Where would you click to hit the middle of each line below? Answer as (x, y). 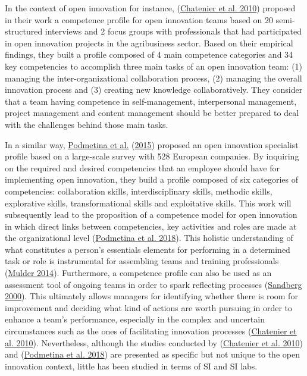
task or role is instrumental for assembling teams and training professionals (142, 261)
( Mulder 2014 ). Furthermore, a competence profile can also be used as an (138, 273)
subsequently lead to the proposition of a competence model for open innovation (151, 214)
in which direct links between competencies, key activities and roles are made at (151, 226)
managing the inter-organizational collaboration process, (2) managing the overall (153, 78)
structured (24, 31)
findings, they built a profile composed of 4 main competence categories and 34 (149, 54)
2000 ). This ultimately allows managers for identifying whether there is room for (151, 296)
